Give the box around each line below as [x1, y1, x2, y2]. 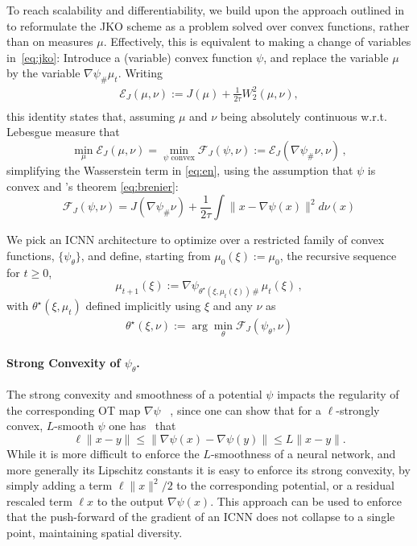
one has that [109, 417, 176, 434]
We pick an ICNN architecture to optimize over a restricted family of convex [6, 231, 385, 248]
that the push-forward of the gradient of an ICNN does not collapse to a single [6, 508, 395, 525]
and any [213, 297, 253, 313]
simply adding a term [6, 477, 113, 494]
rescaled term [6, 492, 72, 509]
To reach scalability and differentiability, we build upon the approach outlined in [6, 2, 405, 18]
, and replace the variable [263, 48, 389, 65]
